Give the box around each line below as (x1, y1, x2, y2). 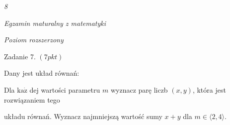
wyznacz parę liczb (110, 84, 168, 95)
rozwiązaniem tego (4, 94, 60, 105)
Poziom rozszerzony (4, 34, 64, 45)
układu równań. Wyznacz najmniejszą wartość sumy (4, 111, 162, 122)
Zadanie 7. (4, 51, 36, 61)
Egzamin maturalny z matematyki (4, 17, 106, 28)
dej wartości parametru (29, 84, 100, 95)
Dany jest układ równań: (4, 68, 79, 78)
